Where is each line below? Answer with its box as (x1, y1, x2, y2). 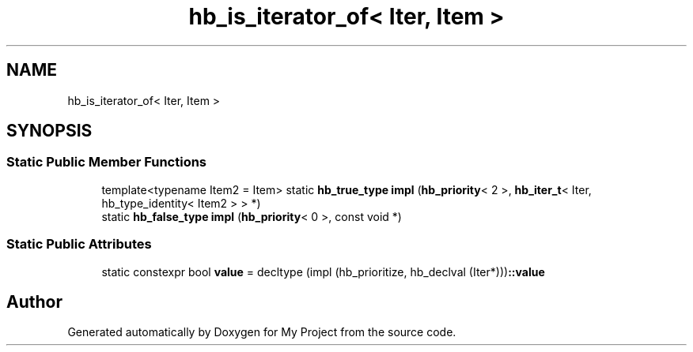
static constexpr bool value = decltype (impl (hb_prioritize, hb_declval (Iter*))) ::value (101, 264, 545, 279)
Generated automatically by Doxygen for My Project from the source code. (67, 325, 456, 339)
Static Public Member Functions (6, 154, 207, 170)
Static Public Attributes (6, 236, 152, 253)
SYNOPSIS (6, 121, 93, 141)
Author (6, 291, 62, 312)
